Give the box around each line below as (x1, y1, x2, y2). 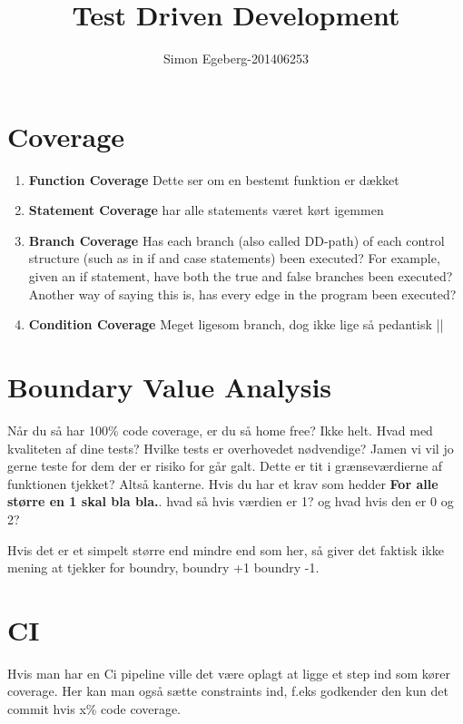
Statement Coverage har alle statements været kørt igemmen (28, 201, 384, 220)
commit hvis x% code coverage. (7, 700, 182, 718)
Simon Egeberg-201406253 (163, 49, 310, 68)
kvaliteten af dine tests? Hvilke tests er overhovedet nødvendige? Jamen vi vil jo (7, 438, 454, 457)
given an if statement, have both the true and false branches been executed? (28, 267, 453, 286)
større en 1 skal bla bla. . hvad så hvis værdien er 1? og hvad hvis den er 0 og (7, 492, 454, 511)
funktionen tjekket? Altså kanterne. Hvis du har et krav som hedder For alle (7, 474, 438, 493)
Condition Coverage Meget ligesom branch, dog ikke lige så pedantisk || (28, 315, 444, 334)
